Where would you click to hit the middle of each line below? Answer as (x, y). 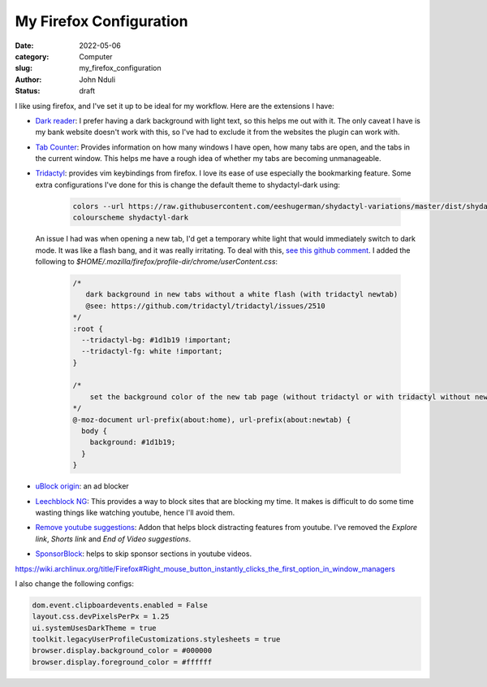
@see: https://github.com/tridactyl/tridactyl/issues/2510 (205, 306)
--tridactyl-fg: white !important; (152, 351)
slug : (24, 68)
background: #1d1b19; (133, 442)
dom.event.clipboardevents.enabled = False (120, 605)
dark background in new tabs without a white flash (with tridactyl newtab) (242, 294)
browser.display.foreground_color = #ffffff (122, 662)
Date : (24, 46)
